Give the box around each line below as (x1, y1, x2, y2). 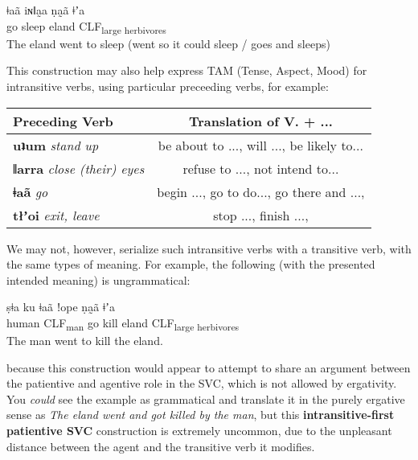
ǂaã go (13, 182, 48, 201)
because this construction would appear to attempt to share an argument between (6, 359, 411, 376)
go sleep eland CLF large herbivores (6, 17, 166, 36)
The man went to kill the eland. (6, 332, 163, 348)
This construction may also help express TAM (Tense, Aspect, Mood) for (6, 62, 367, 79)
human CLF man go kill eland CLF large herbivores (6, 314, 240, 333)
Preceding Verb (13, 111, 113, 130)
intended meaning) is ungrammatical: (6, 271, 191, 288)
